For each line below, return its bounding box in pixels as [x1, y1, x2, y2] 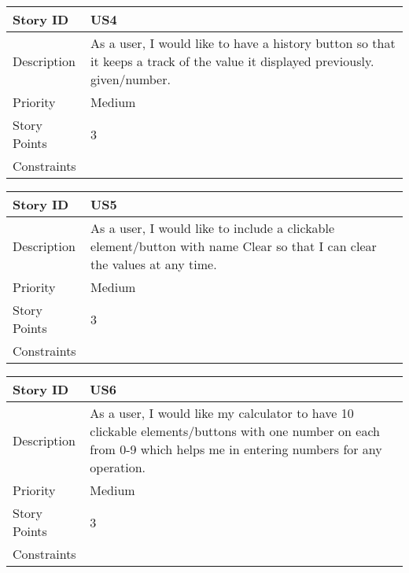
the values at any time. [90, 255, 217, 273]
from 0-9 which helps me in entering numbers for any [90, 440, 382, 458]
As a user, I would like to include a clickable [90, 219, 335, 237]
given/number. [90, 70, 171, 88]
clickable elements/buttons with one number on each [90, 422, 380, 440]
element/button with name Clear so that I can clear [90, 237, 377, 255]
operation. [90, 458, 146, 476]
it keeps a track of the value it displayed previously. [90, 52, 374, 70]
